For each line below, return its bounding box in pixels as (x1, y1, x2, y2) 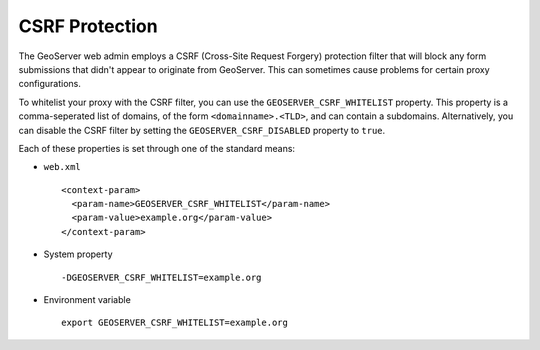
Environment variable (43, 294, 132, 306)
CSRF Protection (18, 15, 159, 37)
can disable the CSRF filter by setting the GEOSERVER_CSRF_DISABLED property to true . (18, 124, 386, 136)
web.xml (43, 161, 82, 173)
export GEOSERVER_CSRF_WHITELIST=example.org (61, 317, 289, 329)
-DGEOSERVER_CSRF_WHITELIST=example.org (61, 271, 262, 283)
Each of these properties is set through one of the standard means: (18, 142, 295, 154)
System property (43, 248, 113, 260)
